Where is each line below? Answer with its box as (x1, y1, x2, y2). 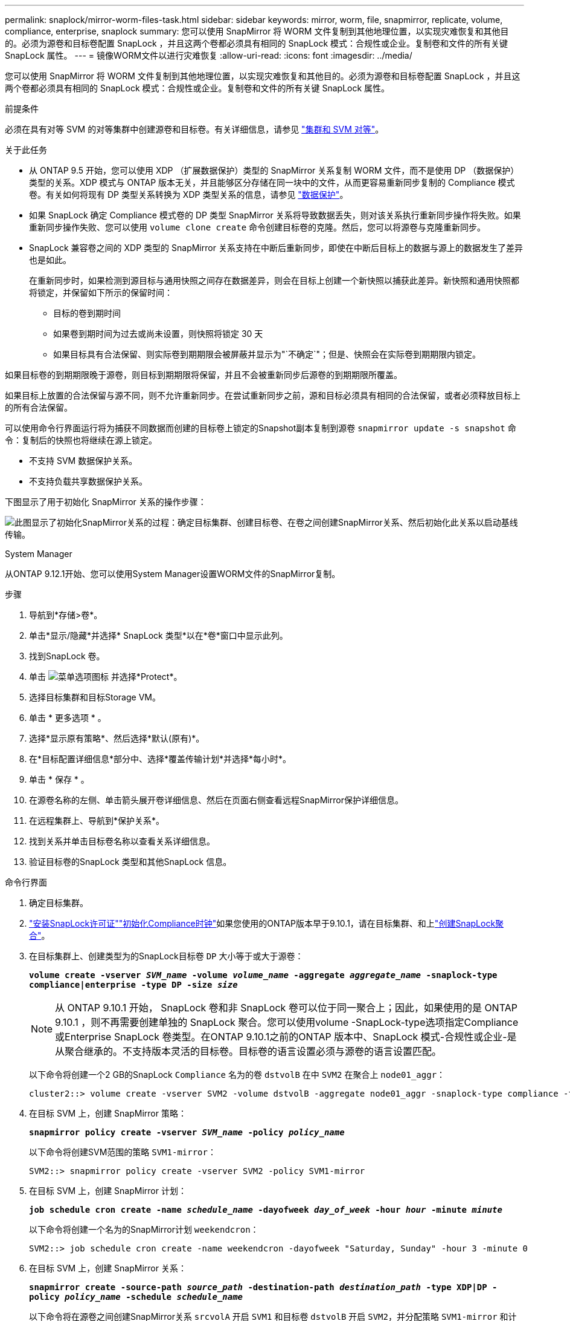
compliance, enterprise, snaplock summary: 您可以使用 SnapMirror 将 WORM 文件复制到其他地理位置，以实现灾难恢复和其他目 (5, 26, 509, 36)
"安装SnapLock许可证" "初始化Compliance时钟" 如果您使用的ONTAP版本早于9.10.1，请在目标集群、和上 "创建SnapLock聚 (29, 918, 504, 928)
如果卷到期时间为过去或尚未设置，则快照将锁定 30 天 (53, 328, 263, 339)
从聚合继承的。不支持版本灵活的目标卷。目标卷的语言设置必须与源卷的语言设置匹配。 (55, 1045, 442, 1057)
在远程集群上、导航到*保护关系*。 (29, 815, 165, 826)
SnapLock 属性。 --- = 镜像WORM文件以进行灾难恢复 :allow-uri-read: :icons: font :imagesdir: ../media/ (5, 50, 412, 60)
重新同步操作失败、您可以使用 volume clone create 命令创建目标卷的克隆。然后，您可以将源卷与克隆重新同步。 (29, 222, 486, 232)
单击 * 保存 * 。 (29, 774, 89, 784)
